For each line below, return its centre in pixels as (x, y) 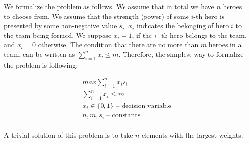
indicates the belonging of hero (183, 26)
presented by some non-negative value (61, 26)
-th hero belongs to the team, (203, 35)
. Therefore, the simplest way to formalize (181, 54)
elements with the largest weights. (192, 134)
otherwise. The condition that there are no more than (118, 45)
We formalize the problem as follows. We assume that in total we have (109, 6)
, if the (142, 35)
